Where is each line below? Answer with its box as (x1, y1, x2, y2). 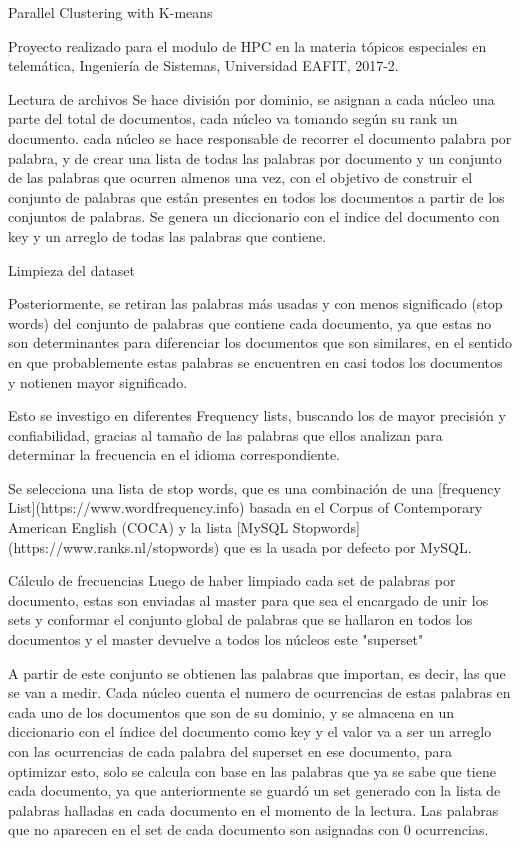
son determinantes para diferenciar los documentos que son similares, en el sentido (8, 332, 512, 353)
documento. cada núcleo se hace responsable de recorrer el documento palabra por (8, 127, 512, 148)
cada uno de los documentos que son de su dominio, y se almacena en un (8, 701, 455, 722)
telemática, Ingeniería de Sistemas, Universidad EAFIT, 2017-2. (8, 55, 399, 76)
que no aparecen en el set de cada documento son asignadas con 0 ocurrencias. (8, 819, 489, 840)
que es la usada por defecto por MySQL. (223, 536, 472, 557)
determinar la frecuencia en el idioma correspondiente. (8, 444, 340, 465)
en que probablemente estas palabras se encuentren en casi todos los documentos (8, 351, 503, 372)
